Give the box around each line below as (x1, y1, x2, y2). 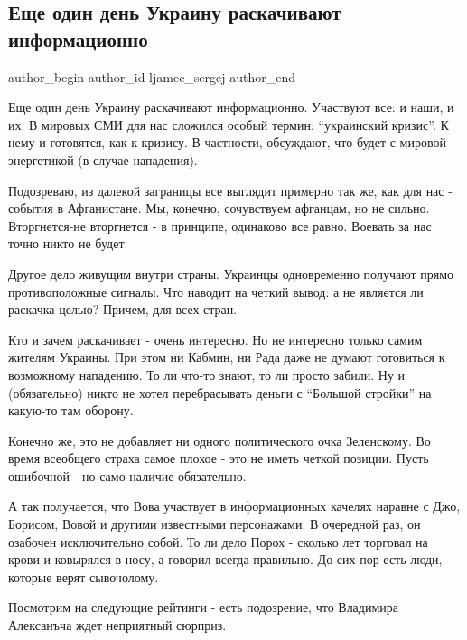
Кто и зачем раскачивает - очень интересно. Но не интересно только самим (8, 329, 423, 348)
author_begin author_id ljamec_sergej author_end (8, 67, 296, 86)
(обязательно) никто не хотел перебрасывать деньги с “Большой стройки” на (8, 383, 432, 402)
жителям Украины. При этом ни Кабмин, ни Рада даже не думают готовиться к (8, 348, 445, 366)
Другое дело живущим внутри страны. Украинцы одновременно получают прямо (8, 264, 453, 283)
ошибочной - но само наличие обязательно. (8, 466, 247, 485)
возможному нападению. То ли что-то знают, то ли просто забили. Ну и (8, 365, 406, 384)
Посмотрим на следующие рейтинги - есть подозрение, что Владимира (8, 598, 399, 617)
